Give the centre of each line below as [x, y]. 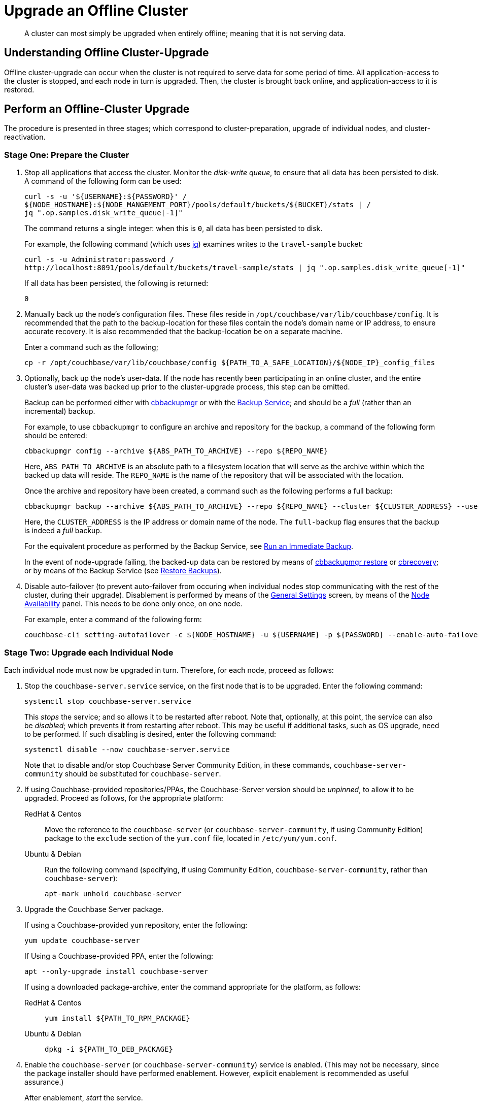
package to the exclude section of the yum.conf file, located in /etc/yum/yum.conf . [191, 838]
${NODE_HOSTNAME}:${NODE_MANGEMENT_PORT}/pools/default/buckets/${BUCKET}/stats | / [198, 205]
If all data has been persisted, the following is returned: [116, 283]
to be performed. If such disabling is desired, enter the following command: [150, 734]
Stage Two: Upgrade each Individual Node [89, 652]
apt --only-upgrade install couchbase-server [116, 971]
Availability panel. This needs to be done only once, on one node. [133, 604]
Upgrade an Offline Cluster [96, 11]
